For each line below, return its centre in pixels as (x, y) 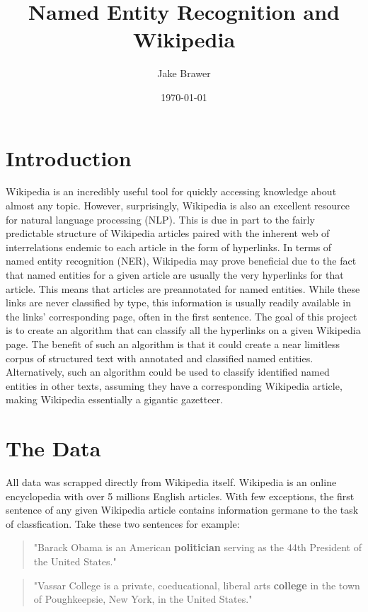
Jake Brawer (184, 73)
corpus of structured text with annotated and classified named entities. (160, 358)
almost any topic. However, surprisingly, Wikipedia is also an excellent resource (178, 206)
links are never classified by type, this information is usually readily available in (178, 302)
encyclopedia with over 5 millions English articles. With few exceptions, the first (180, 496)
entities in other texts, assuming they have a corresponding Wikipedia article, (174, 385)
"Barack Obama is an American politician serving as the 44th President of (197, 547)
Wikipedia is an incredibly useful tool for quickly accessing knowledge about (171, 191)
